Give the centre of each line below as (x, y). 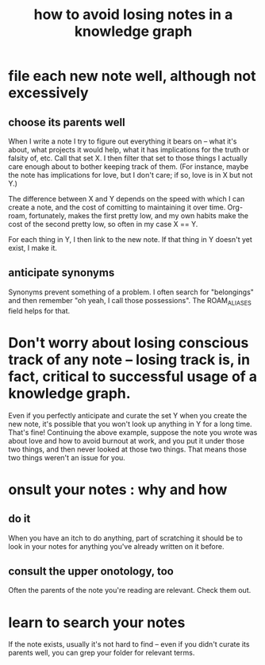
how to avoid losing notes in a (133, 15)
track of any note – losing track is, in (129, 359)
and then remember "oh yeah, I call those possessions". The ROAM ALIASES (130, 301)
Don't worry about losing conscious (129, 342)
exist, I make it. (33, 248)
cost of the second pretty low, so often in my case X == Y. (103, 224)
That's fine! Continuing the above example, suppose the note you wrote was (133, 432)
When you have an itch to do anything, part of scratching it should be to (126, 538)
